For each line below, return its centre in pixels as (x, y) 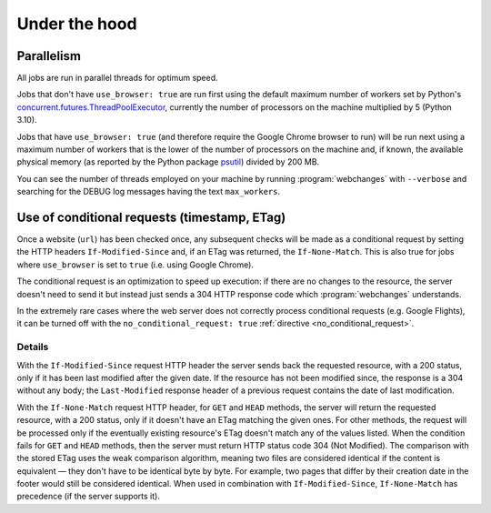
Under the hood (77, 24)
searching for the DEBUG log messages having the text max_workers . (149, 192)
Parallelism (49, 56)
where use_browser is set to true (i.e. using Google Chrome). (135, 265)
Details (33, 347)
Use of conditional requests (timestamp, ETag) (151, 217)
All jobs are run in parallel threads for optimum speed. (117, 78)
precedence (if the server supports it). (89, 497)
